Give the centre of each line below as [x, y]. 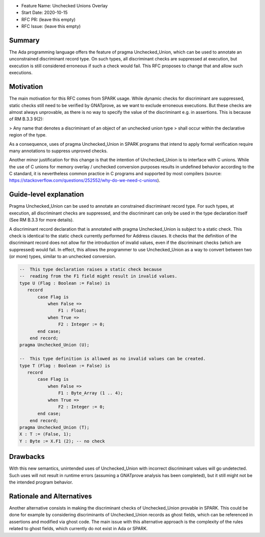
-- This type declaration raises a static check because [91, 269]
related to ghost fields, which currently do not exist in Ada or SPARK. [79, 529]
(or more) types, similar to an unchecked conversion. [63, 256]
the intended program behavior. [41, 482]
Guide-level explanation [47, 195]
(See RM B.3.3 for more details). [41, 220]
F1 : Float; [72, 311]
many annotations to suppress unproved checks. [58, 151]
